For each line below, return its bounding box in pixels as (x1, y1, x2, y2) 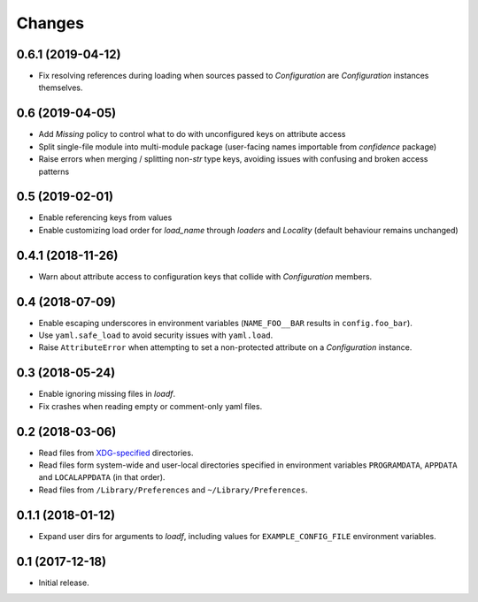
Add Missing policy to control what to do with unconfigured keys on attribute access (38, 129, 346, 140)
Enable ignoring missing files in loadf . (38, 389, 176, 400)
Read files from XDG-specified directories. (38, 447, 194, 458)
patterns (38, 166, 70, 177)
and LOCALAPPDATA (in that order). (38, 472, 166, 483)
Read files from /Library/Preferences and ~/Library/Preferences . (38, 484, 308, 495)
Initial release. (38, 577, 89, 588)
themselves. (38, 82, 83, 93)
